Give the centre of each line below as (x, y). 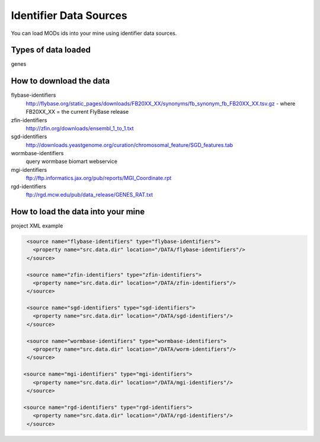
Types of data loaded (51, 50)
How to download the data (60, 81)
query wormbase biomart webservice (72, 161)
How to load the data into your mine (78, 211)
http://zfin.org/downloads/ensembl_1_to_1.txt (80, 128)
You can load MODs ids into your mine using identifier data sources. (94, 33)
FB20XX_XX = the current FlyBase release (77, 112)
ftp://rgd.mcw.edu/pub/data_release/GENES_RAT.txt (89, 195)
